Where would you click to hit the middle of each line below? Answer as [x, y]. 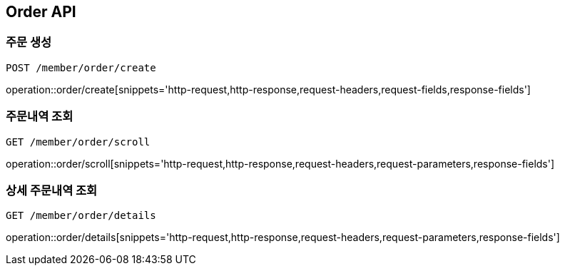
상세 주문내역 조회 [52, 190]
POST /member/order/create [81, 67]
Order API [41, 12]
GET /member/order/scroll [78, 142]
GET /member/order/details [81, 216]
